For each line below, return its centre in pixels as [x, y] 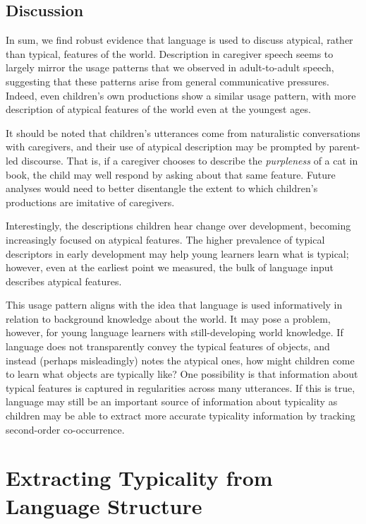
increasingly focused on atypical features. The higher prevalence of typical [165, 239]
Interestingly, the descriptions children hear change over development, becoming [178, 226]
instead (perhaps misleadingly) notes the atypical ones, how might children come [180, 360]
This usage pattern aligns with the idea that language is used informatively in [174, 305]
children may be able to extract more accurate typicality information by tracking [181, 416]
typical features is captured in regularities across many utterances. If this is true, [181, 387]
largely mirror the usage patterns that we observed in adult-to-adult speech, [170, 67]
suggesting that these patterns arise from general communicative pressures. [167, 81]
